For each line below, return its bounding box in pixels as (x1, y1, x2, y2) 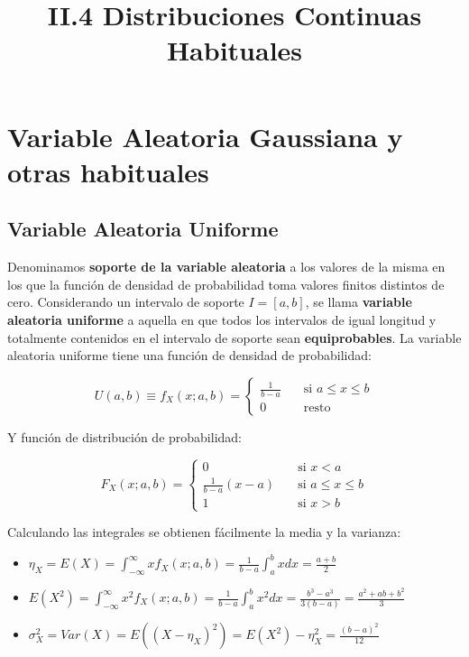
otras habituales (7, 153, 209, 190)
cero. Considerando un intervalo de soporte (7, 292, 244, 311)
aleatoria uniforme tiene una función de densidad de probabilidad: (7, 346, 372, 365)
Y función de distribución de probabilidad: (7, 427, 243, 446)
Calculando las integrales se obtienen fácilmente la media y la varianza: (7, 523, 401, 541)
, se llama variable (305, 292, 412, 311)
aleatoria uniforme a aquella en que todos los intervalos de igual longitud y (7, 310, 437, 328)
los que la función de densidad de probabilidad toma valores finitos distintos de (7, 274, 445, 293)
